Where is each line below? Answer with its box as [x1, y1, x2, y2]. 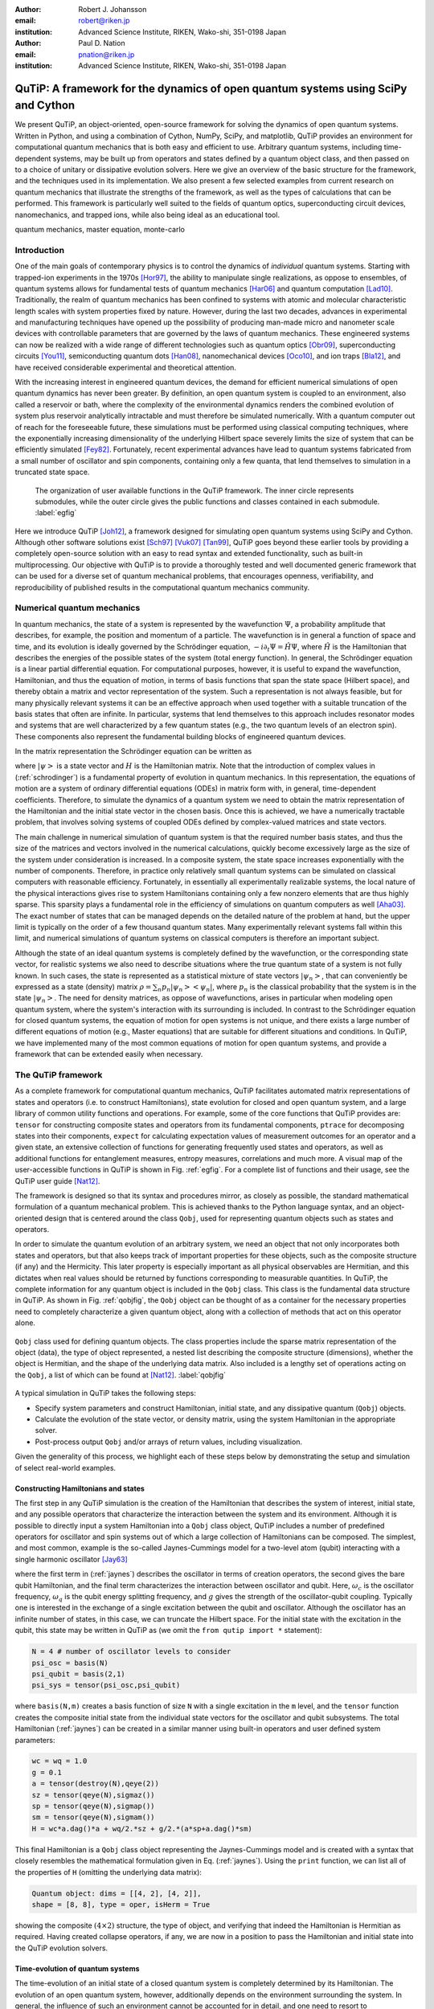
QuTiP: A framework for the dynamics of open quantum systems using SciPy [14, 81, 407, 96]
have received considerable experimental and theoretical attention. [14, 362, 237, 372]
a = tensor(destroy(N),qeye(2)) [31, 1779, 160, 1788]
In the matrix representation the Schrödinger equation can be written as [14, 747, 252, 756]
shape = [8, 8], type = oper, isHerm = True [31, 1900, 211, 1909]
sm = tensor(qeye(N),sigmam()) [31, 1813, 156, 1822]
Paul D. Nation [78, 39, 125, 48]
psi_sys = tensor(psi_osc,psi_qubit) [31, 1680, 181, 1690]
